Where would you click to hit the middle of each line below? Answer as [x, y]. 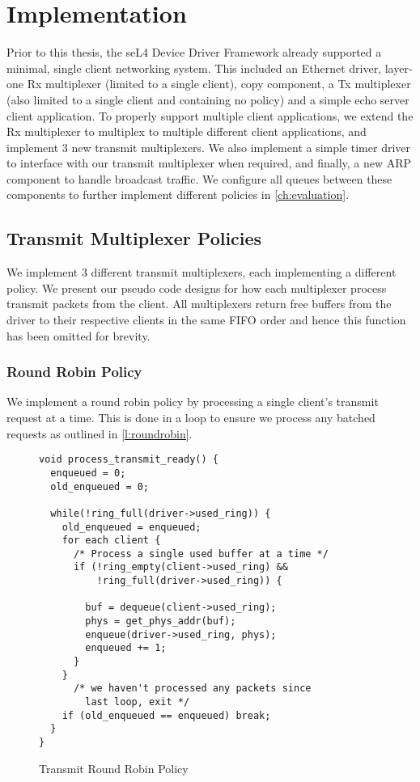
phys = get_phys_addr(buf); [161, 621]
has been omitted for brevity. [78, 335]
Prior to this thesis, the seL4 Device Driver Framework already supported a [194, 52]
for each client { [111, 541]
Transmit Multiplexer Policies [134, 238]
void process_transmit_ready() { [129, 460]
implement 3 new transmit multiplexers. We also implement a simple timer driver [209, 147]
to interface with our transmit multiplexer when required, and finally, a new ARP [209, 163]
